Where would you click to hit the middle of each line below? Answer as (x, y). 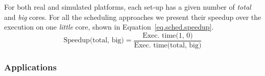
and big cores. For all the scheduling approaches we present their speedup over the (133, 17)
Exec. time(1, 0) (168, 35)
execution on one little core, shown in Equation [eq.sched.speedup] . (109, 27)
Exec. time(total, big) (168, 45)
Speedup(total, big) (94, 41)
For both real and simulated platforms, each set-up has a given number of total (128, 7)
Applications (30, 67)
